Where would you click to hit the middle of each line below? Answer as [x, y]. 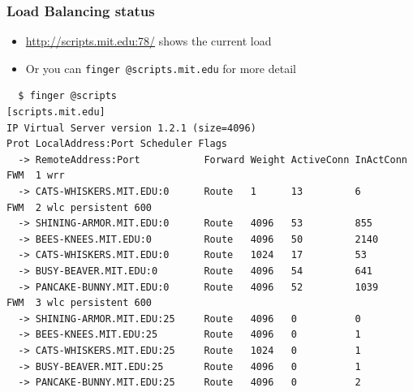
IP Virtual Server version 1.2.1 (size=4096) [131, 128]
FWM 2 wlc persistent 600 [79, 207]
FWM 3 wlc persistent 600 [79, 303]
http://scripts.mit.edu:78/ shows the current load [148, 41]
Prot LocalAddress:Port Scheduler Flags [117, 144]
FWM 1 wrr [36, 176]
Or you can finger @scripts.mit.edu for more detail [161, 68]
